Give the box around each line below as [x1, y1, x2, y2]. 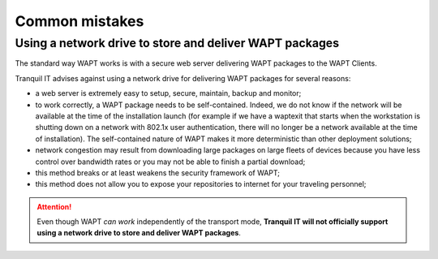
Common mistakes [15, 12, 144, 30]
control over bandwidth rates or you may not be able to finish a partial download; [35, 157, 306, 166]
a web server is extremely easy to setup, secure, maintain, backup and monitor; [35, 88, 302, 98]
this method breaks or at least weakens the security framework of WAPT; [35, 167, 280, 178]
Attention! [36, 201, 72, 211]
